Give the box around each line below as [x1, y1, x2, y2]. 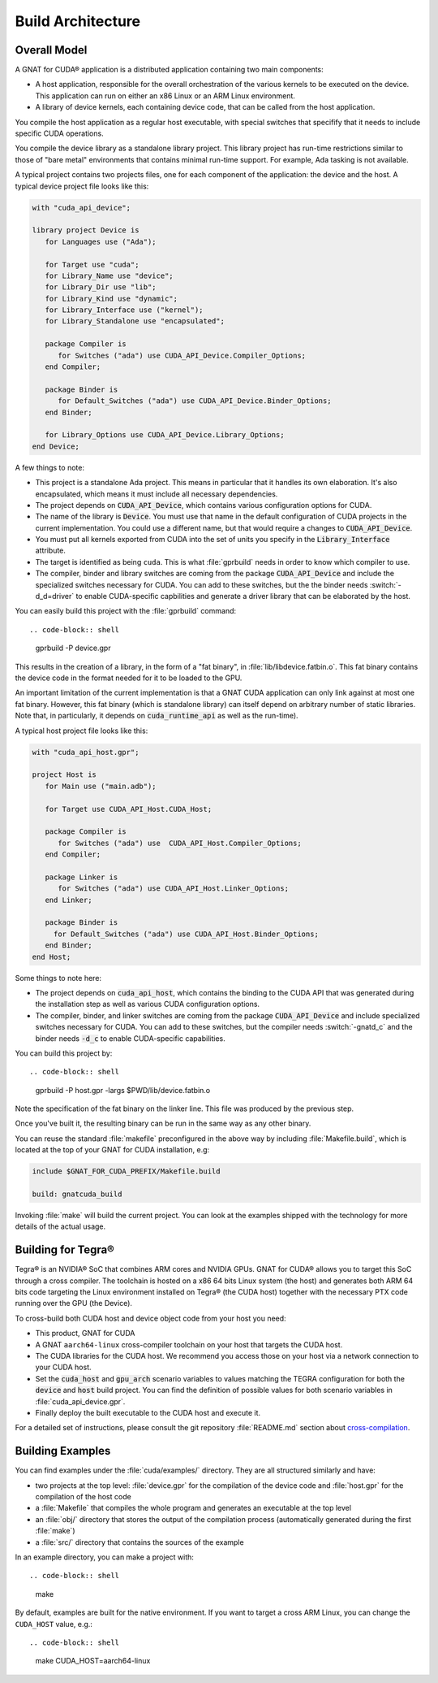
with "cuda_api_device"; [32, 203, 131, 212]
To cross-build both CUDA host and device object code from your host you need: [15, 1313, 287, 1323]
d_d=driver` [35, 592, 75, 601]
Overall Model [15, 43, 88, 57]
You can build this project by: [15, 1048, 113, 1058]
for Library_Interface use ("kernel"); [45, 306, 204, 314]
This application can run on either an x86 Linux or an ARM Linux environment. [35, 90, 296, 101]
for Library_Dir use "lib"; [45, 283, 157, 292]
